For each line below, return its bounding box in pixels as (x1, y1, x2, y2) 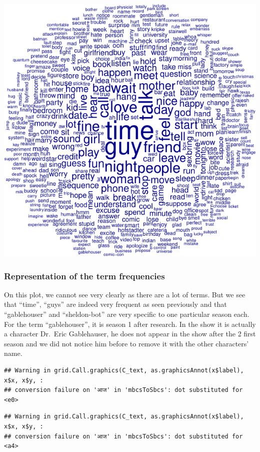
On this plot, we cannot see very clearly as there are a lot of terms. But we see (4, 289, 245, 299)
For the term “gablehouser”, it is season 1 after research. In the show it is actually (4, 318, 256, 329)
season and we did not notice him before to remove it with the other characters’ (4, 338, 249, 348)
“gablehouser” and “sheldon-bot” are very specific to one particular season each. (4, 309, 249, 319)
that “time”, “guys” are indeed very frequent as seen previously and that (4, 299, 227, 309)
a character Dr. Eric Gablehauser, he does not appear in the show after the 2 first (4, 328, 256, 339)
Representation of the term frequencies (4, 269, 165, 282)
